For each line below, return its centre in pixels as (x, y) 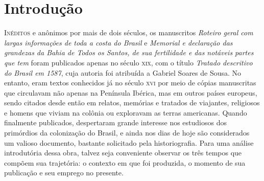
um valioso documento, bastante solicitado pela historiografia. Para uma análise (129, 142)
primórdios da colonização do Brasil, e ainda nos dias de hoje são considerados (127, 133)
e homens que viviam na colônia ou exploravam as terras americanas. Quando (126, 112)
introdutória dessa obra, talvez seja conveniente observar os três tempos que (123, 153)
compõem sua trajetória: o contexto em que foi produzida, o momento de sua (125, 162)
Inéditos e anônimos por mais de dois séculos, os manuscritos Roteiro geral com (129, 32)
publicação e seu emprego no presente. (64, 173)
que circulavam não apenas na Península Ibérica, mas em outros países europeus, (131, 92)
